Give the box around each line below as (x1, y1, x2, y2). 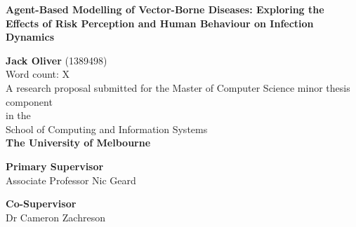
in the (6, 108, 31, 123)
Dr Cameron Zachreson (6, 209, 105, 224)
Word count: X (6, 67, 70, 81)
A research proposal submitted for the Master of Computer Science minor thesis (6, 80, 350, 95)
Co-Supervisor (6, 196, 77, 211)
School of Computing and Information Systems (6, 121, 208, 136)
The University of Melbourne (6, 135, 151, 150)
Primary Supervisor (6, 158, 104, 173)
